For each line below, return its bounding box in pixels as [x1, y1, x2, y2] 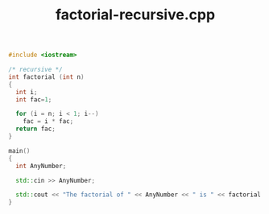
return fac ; [15, 125, 56, 134]
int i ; [15, 88, 38, 96]
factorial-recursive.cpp [55, 6, 216, 24]
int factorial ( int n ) [8, 72, 85, 81]
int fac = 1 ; [15, 95, 52, 104]
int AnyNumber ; [15, 162, 67, 170]
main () [8, 146, 31, 154]
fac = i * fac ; [23, 117, 74, 126]
